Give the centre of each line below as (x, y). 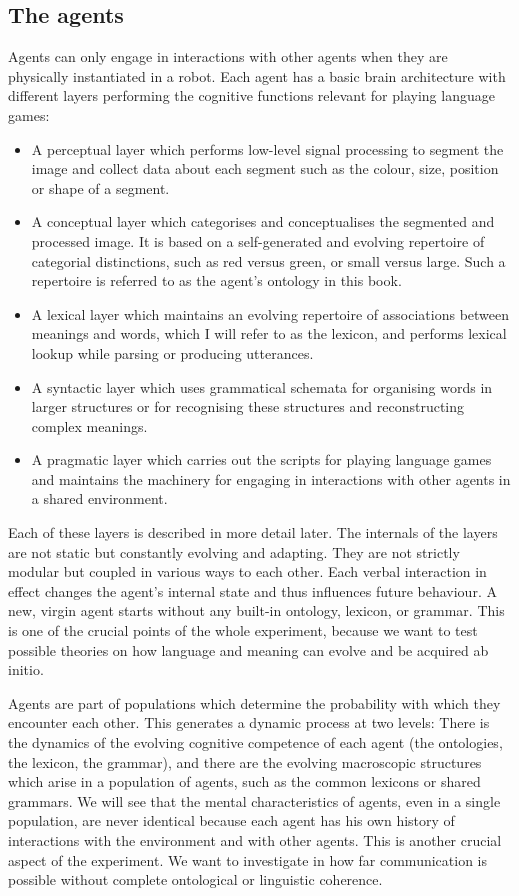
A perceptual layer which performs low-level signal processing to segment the (267, 148)
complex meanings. (89, 425)
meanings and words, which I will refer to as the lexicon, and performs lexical (269, 333)
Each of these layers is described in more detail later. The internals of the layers (253, 532)
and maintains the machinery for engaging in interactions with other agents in (271, 478)
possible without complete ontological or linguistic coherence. (195, 879)
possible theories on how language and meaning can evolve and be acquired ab (248, 649)
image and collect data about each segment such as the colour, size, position (265, 168)
